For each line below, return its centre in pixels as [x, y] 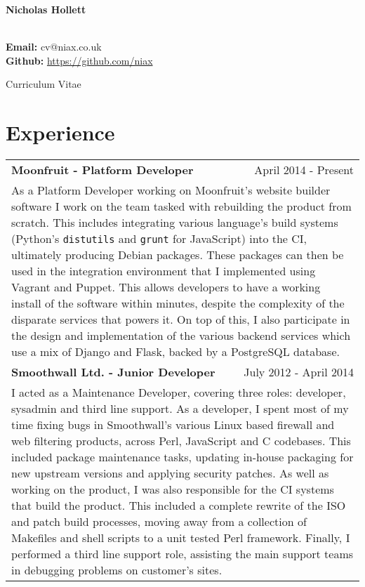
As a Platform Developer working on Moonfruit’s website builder [171, 190]
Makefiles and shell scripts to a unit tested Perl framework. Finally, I [181, 538]
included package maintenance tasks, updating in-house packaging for [182, 457]
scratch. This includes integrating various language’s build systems [175, 223]
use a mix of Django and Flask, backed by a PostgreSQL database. [175, 352]
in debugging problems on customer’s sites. [117, 570]
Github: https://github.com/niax [79, 60]
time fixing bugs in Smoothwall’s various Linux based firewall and [173, 425]
